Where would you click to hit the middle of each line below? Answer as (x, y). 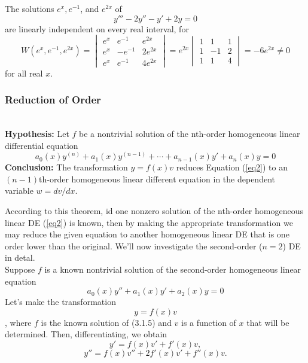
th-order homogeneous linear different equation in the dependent (157, 179)
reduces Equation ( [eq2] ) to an (232, 167)
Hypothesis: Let (37, 134)
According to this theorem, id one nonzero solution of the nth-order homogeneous (154, 211)
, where (18, 322)
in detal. (20, 257)
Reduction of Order (53, 100)
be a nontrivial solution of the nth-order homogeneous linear (190, 134)
